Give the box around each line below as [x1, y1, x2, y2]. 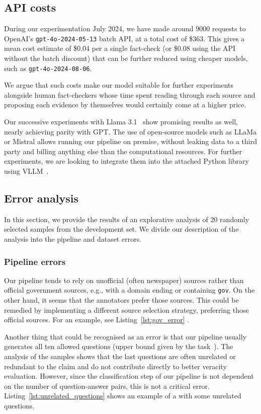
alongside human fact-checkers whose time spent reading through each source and [4, 89, 255, 100]
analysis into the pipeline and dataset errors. [4, 234, 142, 244]
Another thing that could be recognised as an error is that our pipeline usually [4, 331, 247, 341]
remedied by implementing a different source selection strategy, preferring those [4, 304, 249, 315]
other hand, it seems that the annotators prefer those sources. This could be [4, 295, 239, 305]
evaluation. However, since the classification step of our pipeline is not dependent [4, 371, 254, 381]
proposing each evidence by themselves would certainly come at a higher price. [4, 99, 246, 110]
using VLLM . [4, 166, 49, 176]
